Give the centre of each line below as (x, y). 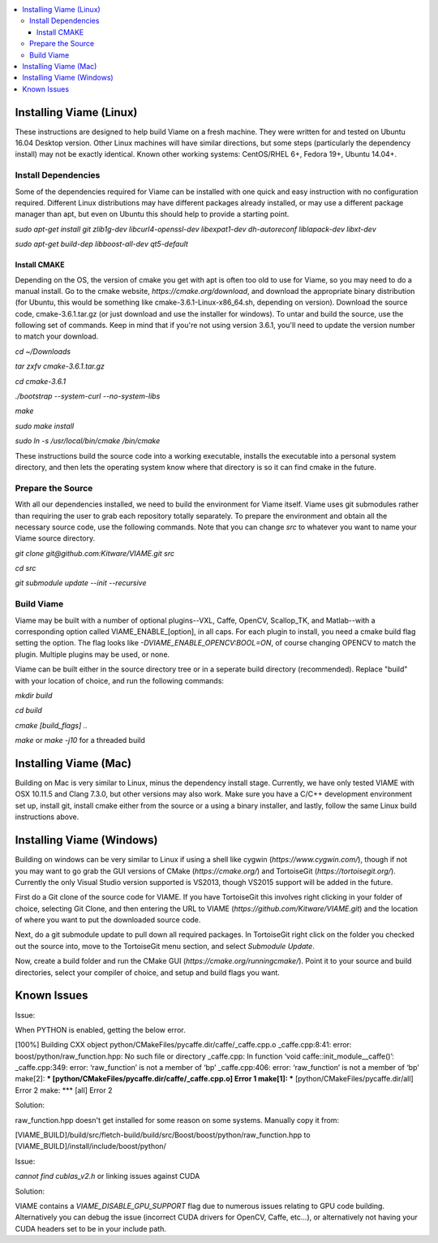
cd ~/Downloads (43, 351)
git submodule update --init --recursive (81, 583)
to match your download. (57, 336)
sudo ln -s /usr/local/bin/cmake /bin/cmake (88, 441)
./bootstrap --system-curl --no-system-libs (88, 396)
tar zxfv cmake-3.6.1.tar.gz (60, 366)
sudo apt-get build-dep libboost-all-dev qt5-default (101, 244)
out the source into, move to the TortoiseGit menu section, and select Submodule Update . (165, 946)
